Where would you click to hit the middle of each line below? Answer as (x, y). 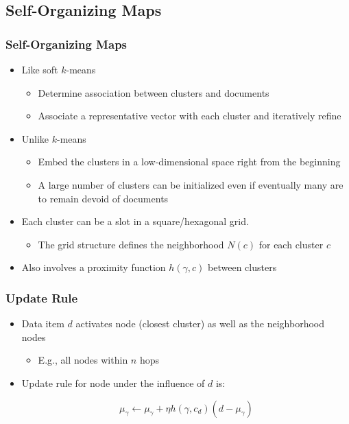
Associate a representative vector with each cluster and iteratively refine (190, 116)
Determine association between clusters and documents (154, 92)
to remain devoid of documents (103, 198)
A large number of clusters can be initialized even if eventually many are (191, 184)
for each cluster (291, 244)
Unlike (35, 138)
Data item (43, 323)
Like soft (40, 69)
